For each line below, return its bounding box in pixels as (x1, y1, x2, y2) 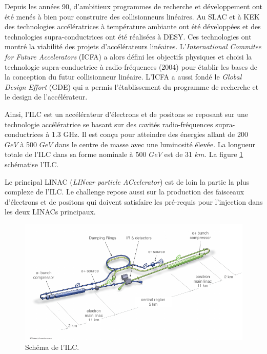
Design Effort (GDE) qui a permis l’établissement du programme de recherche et (5, 81, 259, 92)
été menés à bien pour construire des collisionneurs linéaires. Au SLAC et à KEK (5, 11, 260, 22)
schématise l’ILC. (5, 159, 59, 169)
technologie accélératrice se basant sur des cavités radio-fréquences (5, 119, 213, 129)
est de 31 (164, 149, 193, 160)
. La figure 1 (204, 149, 243, 160)
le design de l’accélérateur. (5, 91, 88, 102)
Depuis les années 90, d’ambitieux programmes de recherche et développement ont (5, 1, 263, 11)
